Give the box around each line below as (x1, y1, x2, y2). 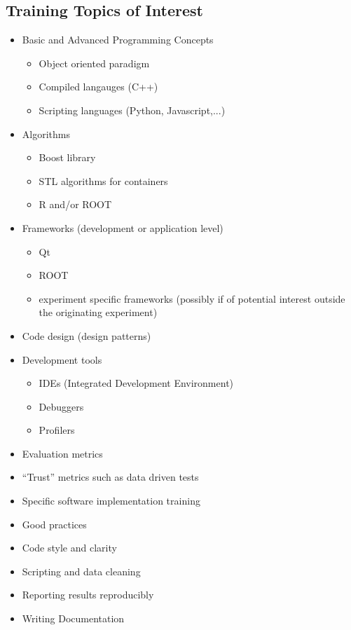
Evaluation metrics (22, 446, 103, 460)
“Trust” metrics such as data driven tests (22, 470, 199, 484)
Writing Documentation (22, 611, 125, 626)
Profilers (39, 423, 75, 437)
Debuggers (39, 399, 84, 413)
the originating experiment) (39, 305, 158, 320)
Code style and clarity (22, 540, 117, 555)
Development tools (22, 352, 102, 367)
